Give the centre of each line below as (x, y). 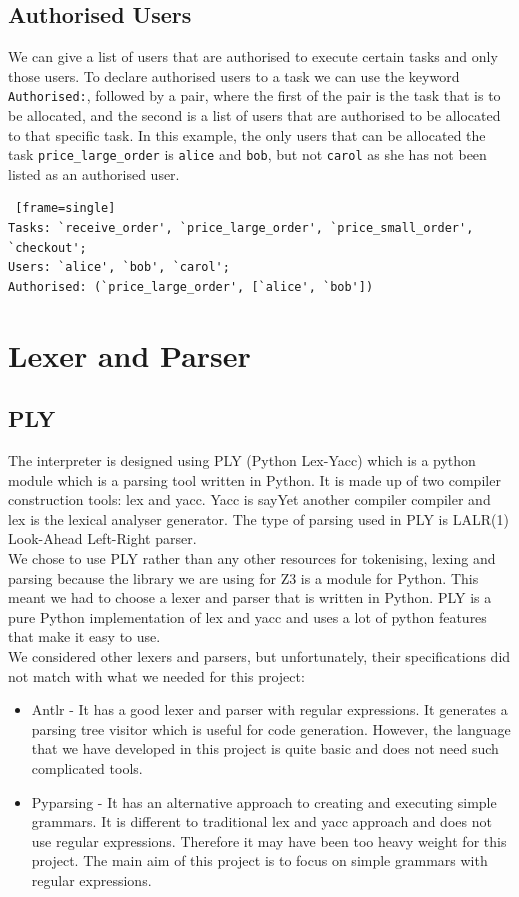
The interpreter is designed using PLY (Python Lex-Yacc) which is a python (242, 460)
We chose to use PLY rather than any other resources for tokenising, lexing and (252, 558)
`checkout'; (47, 247)
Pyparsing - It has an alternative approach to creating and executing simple (264, 801)
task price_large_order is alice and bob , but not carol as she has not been (247, 154)
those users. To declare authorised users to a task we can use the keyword (234, 75)
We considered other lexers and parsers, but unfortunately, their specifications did (259, 655)
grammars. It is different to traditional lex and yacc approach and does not (261, 821)
